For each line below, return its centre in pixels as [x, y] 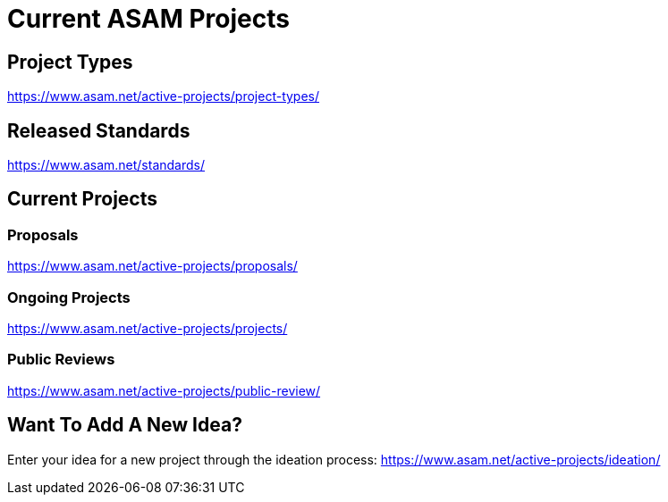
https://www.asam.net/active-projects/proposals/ [152, 266]
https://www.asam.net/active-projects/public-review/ [164, 390]
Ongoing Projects [69, 297]
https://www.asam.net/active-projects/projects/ [148, 328]
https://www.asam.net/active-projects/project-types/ [164, 96]
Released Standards [99, 130]
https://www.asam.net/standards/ [106, 165]
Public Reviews [61, 360]
